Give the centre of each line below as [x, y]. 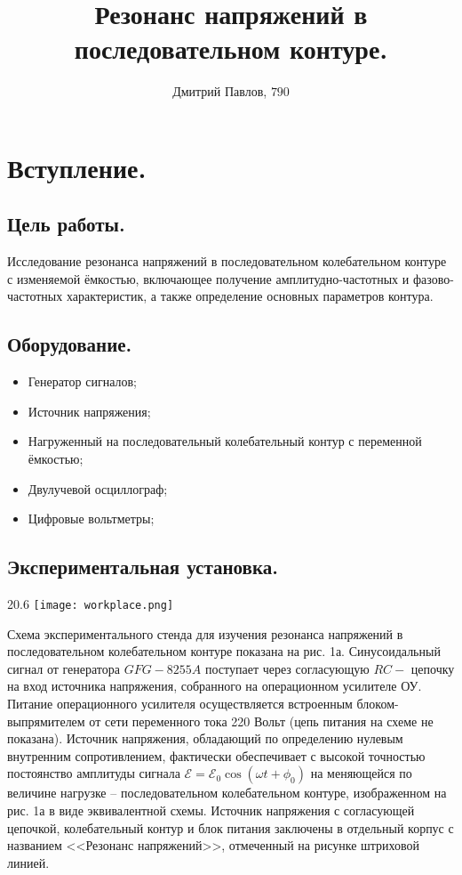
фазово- [433, 278]
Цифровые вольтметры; [91, 519]
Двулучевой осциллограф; [98, 488]
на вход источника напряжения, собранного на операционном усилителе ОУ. [215, 686]
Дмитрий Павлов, [220, 91]
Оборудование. [70, 344]
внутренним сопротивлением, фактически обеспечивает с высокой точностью [216, 755]
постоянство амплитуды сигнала [94, 773]
